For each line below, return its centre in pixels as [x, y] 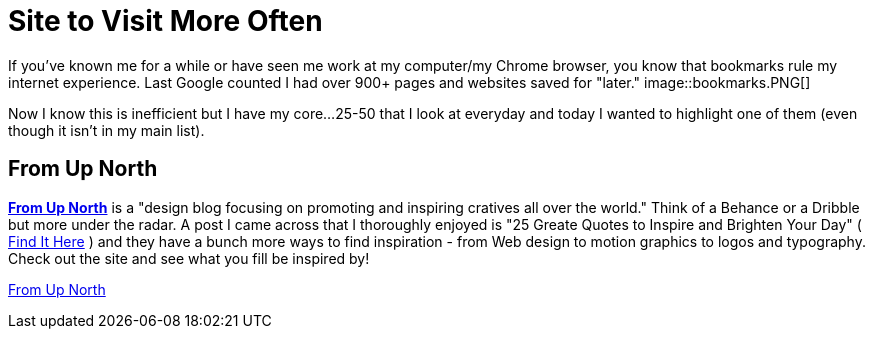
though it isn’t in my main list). [106, 130]
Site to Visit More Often [165, 21]
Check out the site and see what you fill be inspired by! [189, 258]
